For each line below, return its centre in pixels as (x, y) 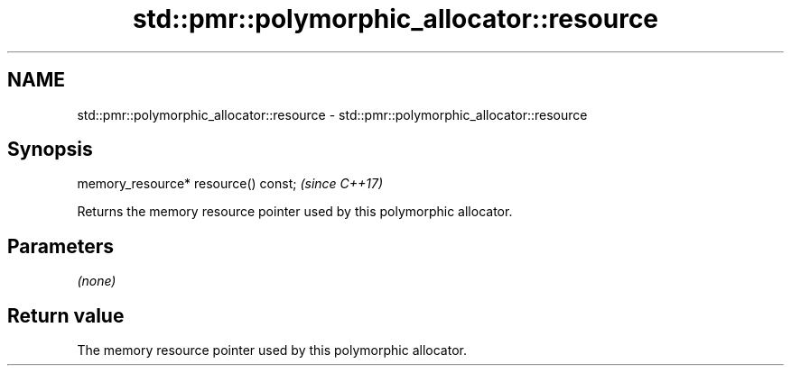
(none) (97, 281)
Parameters (60, 246)
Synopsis (50, 150)
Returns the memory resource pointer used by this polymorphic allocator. (295, 212)
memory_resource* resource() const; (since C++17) (230, 184)
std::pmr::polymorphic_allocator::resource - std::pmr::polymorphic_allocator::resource (332, 114)
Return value (66, 315)
